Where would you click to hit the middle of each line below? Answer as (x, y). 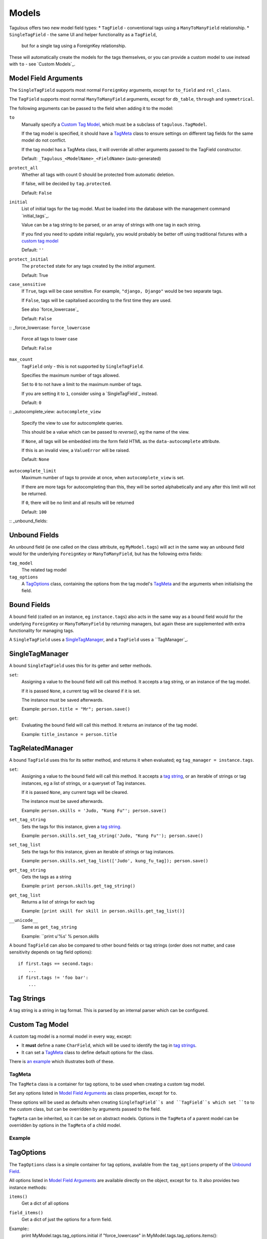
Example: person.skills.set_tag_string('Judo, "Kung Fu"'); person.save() (112, 836)
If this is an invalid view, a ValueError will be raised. (76, 451)
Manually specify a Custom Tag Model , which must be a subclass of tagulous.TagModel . (114, 124)
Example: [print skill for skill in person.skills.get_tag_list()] (103, 911)
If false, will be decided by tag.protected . (66, 184)
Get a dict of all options (45, 1203)
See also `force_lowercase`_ (50, 309)
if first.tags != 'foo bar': (53, 977)
